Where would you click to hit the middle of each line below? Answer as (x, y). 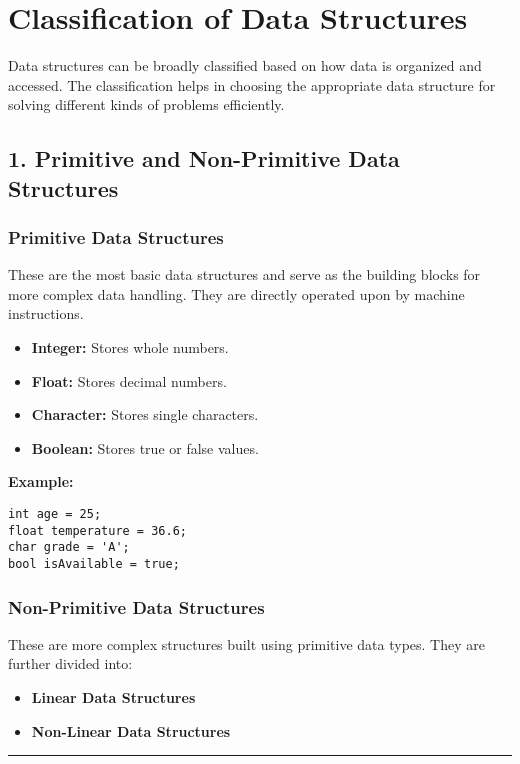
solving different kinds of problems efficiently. (146, 104)
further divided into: (70, 663)
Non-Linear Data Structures (131, 730)
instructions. (46, 313)
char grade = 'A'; (69, 547)
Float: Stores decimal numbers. (129, 380)
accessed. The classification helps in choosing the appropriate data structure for (252, 84)
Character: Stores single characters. (145, 414)
